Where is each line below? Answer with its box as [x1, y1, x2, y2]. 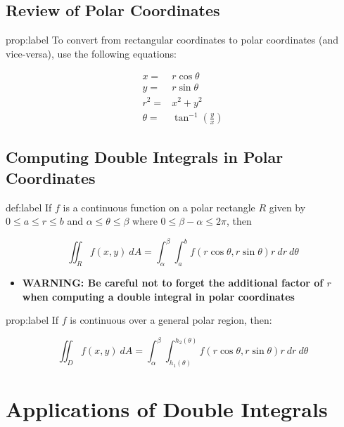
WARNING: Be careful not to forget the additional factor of [22, 275, 324, 290]
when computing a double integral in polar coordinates [22, 289, 295, 303]
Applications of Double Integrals [6, 394, 328, 423]
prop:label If [6, 313, 59, 327]
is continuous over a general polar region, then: [70, 313, 272, 327]
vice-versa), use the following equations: [6, 46, 177, 60]
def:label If [6, 199, 52, 214]
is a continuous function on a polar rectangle [63, 199, 255, 214]
